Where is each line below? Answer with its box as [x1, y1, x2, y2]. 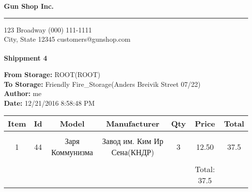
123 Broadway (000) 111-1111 [4, 24, 92, 34]
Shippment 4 [4, 53, 47, 63]
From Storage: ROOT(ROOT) [4, 69, 101, 79]
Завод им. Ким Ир [102, 135, 164, 147]
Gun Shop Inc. [4, 1, 54, 11]
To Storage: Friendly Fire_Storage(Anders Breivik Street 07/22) [4, 79, 201, 89]
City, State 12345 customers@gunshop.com [4, 34, 131, 44]
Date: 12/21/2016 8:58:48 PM [4, 97, 95, 108]
